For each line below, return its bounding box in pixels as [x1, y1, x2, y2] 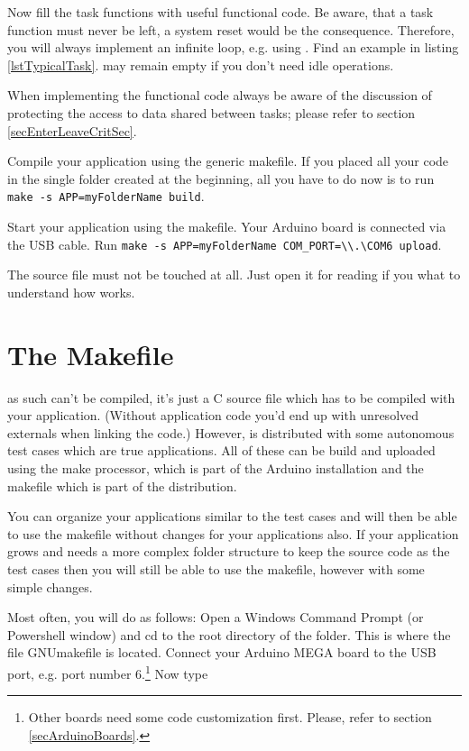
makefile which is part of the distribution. [7, 476, 237, 495]
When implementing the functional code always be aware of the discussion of [7, 86, 432, 105]
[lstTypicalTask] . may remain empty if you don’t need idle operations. [7, 55, 394, 74]
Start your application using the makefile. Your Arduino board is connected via [7, 217, 446, 235]
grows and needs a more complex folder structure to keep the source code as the [7, 542, 450, 561]
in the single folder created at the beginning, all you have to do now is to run [7, 169, 435, 188]
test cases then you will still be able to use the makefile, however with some [7, 559, 425, 578]
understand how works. [7, 282, 135, 301]
